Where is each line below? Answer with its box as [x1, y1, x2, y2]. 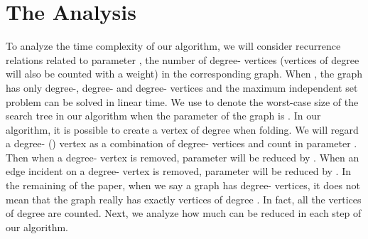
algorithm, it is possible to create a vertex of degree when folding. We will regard [6, 122, 359, 137]
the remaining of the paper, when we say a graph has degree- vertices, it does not [6, 178, 361, 193]
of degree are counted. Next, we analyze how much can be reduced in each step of [6, 206, 362, 221]
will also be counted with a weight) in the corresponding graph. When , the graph [6, 66, 363, 81]
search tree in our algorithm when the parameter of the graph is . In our [6, 108, 321, 123]
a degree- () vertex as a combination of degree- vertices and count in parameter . [6, 136, 357, 151]
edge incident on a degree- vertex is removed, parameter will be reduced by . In [6, 164, 351, 179]
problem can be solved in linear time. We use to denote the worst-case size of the [6, 94, 359, 109]
